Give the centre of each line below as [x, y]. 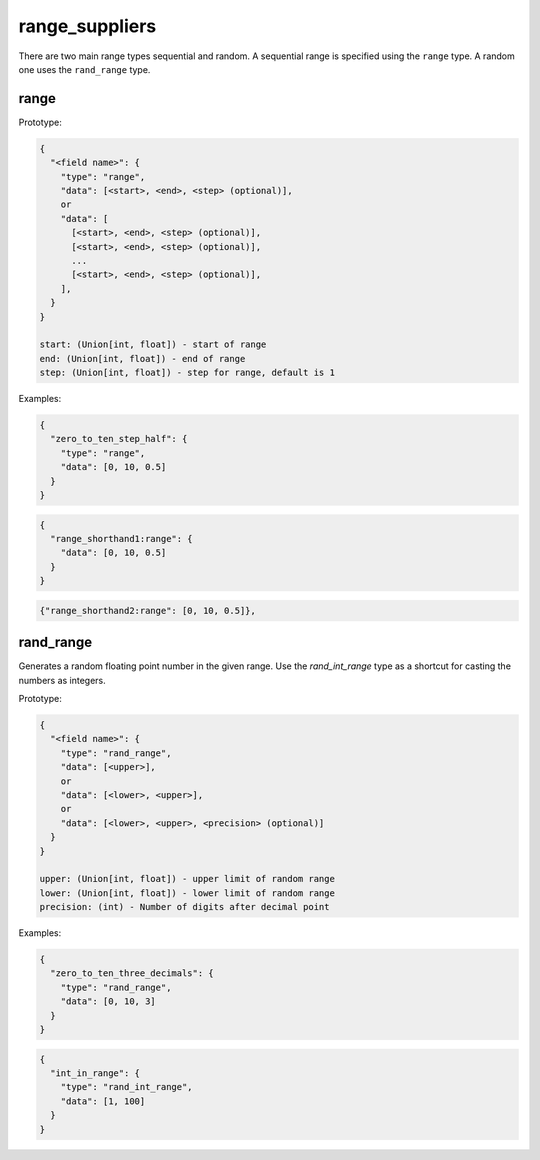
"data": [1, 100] [103, 1101]
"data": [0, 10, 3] [108, 1001]
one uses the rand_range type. [84, 69]
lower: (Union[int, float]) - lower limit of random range [187, 893]
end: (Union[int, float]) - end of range [142, 358]
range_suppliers [87, 26]
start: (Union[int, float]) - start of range [153, 344]
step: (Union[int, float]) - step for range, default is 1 [187, 373]
